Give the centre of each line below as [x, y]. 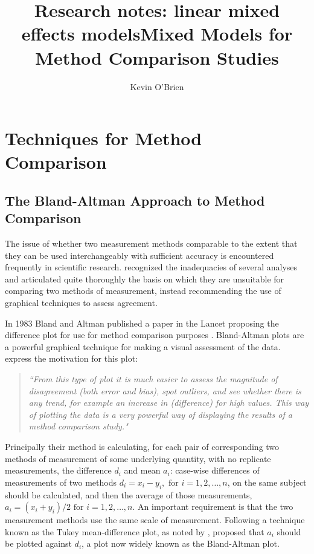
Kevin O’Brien [157, 86]
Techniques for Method [104, 138]
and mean [142, 470]
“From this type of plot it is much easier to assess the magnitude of [153, 379]
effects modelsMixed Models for [157, 34]
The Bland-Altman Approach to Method [135, 200]
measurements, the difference [58, 470]
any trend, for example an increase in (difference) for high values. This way [169, 402]
